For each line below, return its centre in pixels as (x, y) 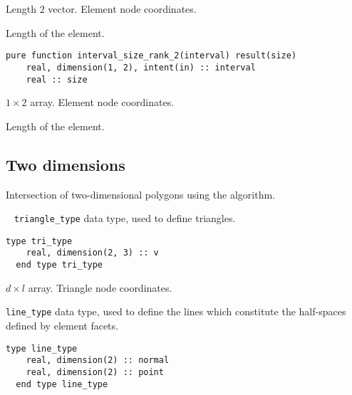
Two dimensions (66, 164)
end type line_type (62, 384)
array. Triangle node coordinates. (100, 287)
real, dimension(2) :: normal (98, 360)
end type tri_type (59, 265)
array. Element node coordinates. (102, 102)
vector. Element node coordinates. (122, 9)
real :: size (57, 79)
